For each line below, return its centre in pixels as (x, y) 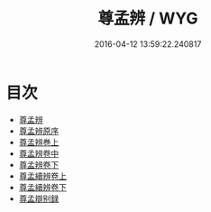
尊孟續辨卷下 (42, 187)
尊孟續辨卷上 (42, 176)
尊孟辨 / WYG (148, 18)
